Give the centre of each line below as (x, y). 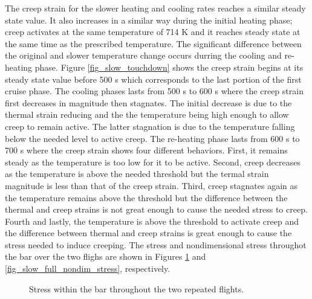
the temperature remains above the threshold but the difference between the (146, 197)
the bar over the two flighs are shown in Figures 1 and (106, 256)
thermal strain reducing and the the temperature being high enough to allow (147, 114)
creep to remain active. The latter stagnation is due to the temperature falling (150, 126)
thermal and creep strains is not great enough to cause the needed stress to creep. (156, 209)
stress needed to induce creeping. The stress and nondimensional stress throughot (156, 244)
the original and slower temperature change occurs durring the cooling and (143, 55)
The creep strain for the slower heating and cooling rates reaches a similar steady (155, 8)
